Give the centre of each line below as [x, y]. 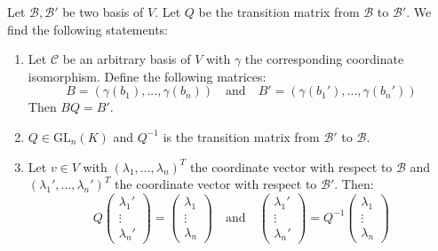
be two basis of [103, 12]
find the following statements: [88, 29]
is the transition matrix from [241, 136]
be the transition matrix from [279, 12]
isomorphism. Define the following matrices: [147, 76]
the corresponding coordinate [324, 59]
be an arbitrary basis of [127, 59]
